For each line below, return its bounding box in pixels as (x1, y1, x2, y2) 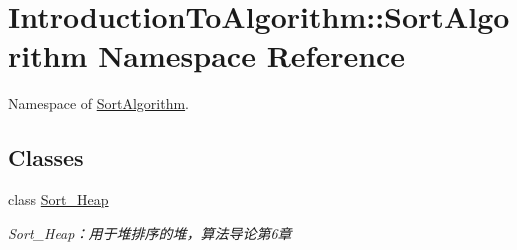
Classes (8, 142, 84, 173)
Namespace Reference (98, 35, 406, 76)
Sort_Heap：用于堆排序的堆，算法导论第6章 (8, 222, 292, 243)
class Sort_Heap (8, 189, 109, 210)
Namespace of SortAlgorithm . (8, 93, 190, 114)
